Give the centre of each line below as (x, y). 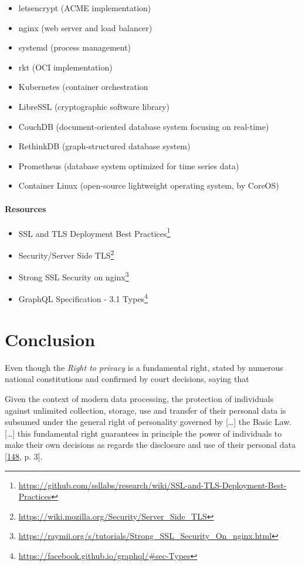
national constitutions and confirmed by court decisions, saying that (127, 379)
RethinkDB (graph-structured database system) (104, 146)
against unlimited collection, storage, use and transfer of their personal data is (145, 410)
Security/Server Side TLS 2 (66, 254)
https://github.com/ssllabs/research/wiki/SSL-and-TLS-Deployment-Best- (152, 485)
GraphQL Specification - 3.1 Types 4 (83, 298)
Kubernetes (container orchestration (83, 87)
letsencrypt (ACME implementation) (85, 8)
